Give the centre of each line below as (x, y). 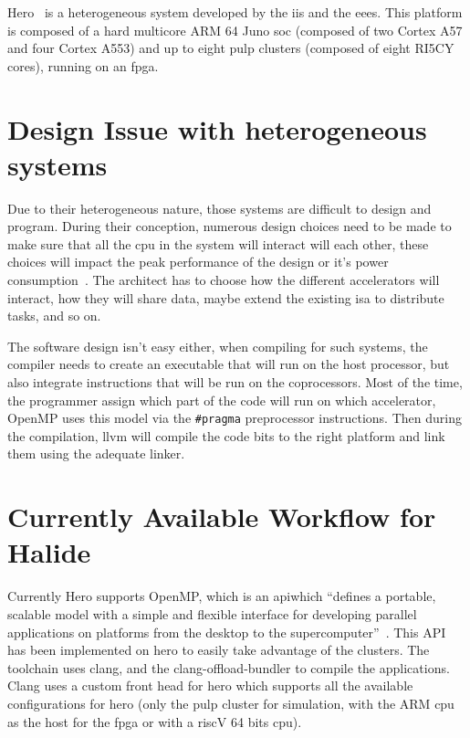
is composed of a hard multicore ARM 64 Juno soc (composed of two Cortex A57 (235, 30)
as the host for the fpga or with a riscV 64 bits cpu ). (155, 721)
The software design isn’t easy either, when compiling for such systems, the (218, 346)
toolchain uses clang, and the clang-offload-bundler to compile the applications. (229, 667)
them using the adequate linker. (96, 453)
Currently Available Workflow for (222, 517)
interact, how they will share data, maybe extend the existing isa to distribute (226, 297)
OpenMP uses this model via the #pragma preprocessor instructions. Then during (235, 418)
